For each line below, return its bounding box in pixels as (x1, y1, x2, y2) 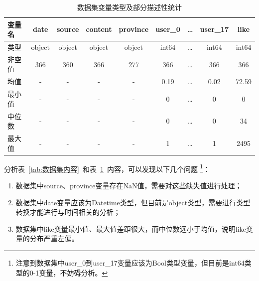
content (86, 24, 112, 34)
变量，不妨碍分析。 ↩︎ (39, 267, 108, 278)
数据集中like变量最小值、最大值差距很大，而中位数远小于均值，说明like (15, 223, 246, 234)
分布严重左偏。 (29, 233, 79, 244)
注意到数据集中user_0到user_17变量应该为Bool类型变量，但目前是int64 (15, 257, 245, 268)
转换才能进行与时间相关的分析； (15, 207, 121, 217)
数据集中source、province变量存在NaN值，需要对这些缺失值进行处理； (15, 180, 242, 190)
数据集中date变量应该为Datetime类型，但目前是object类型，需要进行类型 (15, 197, 251, 207)
